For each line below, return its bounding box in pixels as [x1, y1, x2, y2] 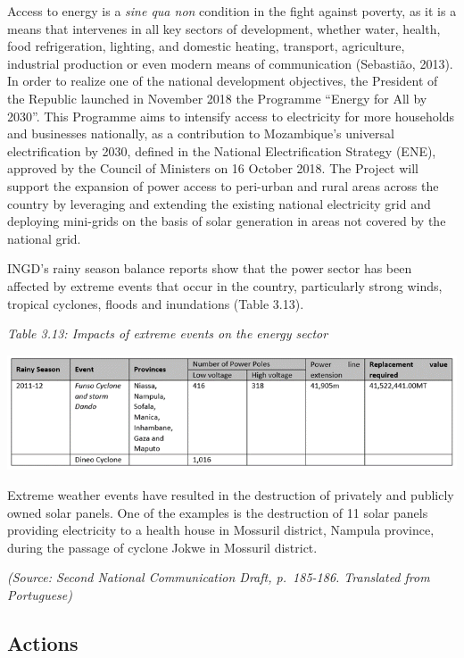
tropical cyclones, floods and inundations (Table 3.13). [7, 294, 304, 312]
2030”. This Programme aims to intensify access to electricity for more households [7, 106, 454, 125]
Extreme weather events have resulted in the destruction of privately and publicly [7, 485, 454, 504]
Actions [7, 629, 79, 656]
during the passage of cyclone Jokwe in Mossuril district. [7, 537, 318, 556]
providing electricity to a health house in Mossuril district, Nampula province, [7, 521, 435, 539]
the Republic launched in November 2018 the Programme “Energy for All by [7, 88, 427, 107]
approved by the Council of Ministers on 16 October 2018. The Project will [7, 159, 418, 178]
